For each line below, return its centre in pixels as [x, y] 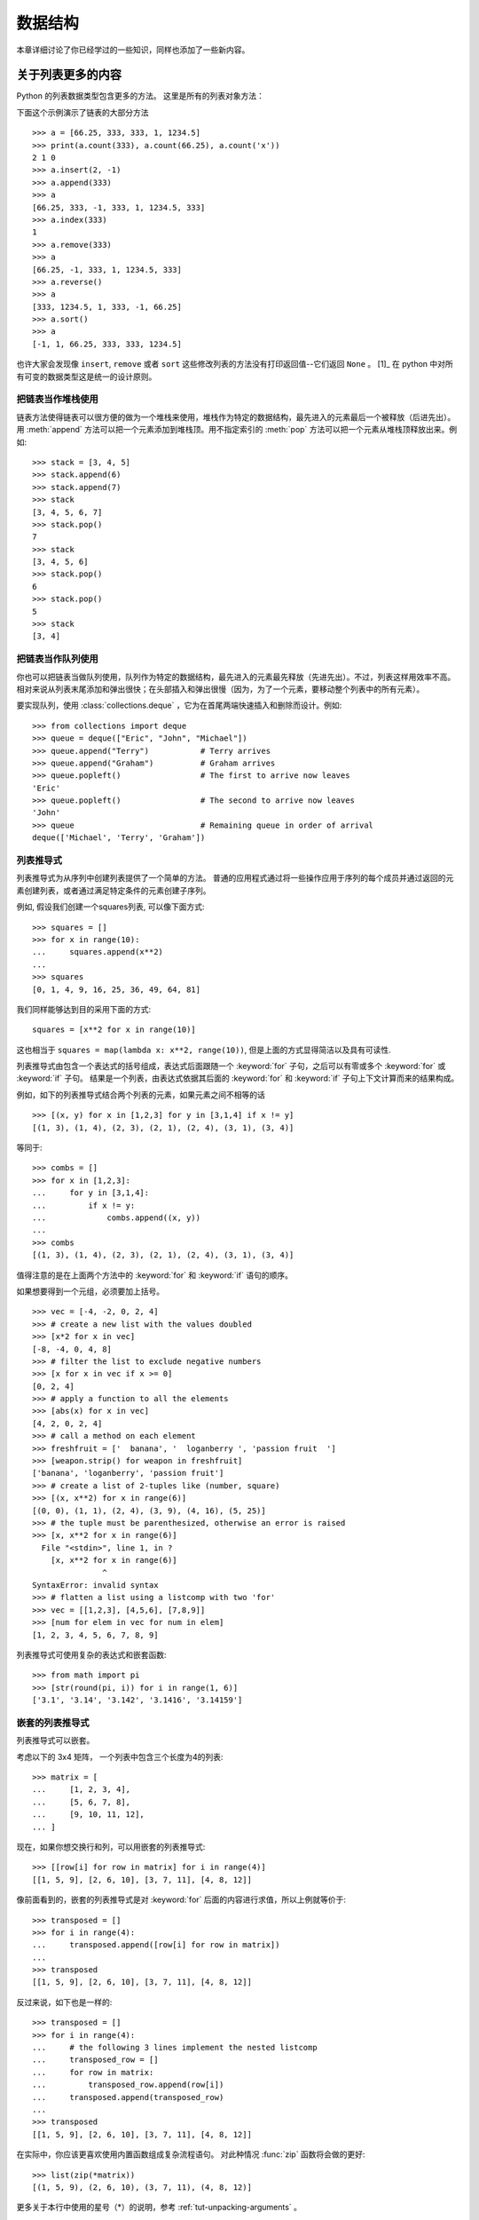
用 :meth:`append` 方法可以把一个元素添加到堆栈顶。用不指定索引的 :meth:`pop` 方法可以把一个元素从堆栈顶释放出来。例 [237, 430]
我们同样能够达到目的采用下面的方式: [84, 1009]
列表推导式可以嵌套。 [55, 1740]
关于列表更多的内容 [69, 75]
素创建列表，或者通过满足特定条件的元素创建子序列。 [114, 890]
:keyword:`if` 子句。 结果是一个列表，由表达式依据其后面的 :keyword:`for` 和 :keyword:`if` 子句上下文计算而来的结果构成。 [238, 1078]
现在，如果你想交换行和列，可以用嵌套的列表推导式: [111, 1846]
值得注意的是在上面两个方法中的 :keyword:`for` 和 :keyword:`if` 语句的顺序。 [154, 1275]
